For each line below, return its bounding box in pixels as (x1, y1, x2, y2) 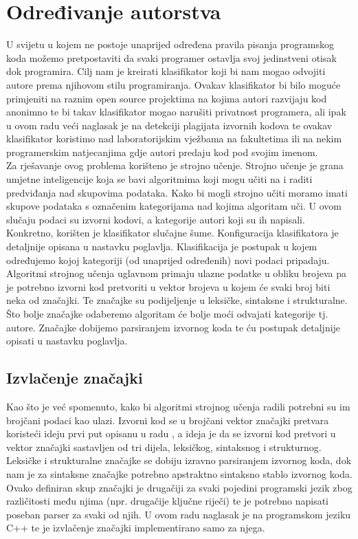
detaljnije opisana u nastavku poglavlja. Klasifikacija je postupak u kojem (6, 239, 317, 254)
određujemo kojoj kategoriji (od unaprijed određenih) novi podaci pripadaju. (6, 252, 330, 267)
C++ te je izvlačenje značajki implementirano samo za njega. (6, 520, 265, 535)
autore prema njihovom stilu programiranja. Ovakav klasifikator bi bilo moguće (6, 77, 341, 91)
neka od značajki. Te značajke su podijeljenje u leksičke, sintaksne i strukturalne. (6, 293, 348, 307)
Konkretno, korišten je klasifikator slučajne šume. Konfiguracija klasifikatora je (6, 225, 339, 240)
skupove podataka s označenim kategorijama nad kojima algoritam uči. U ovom (6, 199, 342, 213)
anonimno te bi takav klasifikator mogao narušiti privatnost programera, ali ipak (6, 104, 346, 119)
